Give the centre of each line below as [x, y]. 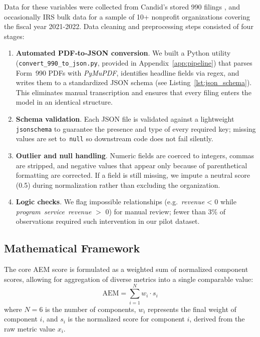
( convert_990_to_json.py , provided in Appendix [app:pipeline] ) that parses [134, 62]
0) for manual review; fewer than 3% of [166, 211]
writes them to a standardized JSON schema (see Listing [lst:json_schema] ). [134, 82]
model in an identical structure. [64, 102]
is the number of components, [91, 309]
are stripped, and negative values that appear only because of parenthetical [132, 165]
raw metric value [30, 328]
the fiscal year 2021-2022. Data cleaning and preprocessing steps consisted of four [129, 26]
